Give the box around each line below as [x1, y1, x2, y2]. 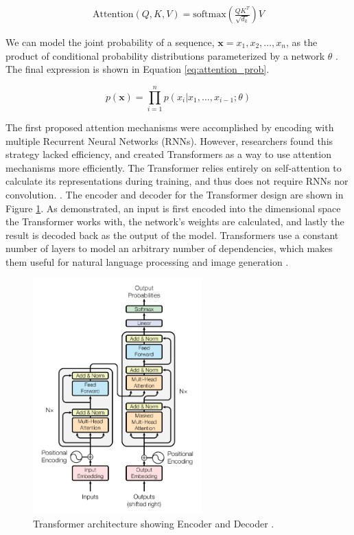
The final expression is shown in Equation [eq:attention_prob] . [5, 62, 270, 76]
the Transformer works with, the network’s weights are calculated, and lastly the [5, 214, 344, 229]
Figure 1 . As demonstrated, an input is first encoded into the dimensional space [5, 201, 341, 215]
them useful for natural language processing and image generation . [5, 254, 289, 269]
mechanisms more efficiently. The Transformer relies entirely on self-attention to [5, 160, 342, 174]
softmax [193, 10, 226, 20]
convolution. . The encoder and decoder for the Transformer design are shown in [5, 187, 344, 201]
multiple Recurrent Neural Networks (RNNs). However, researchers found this [5, 133, 333, 148]
